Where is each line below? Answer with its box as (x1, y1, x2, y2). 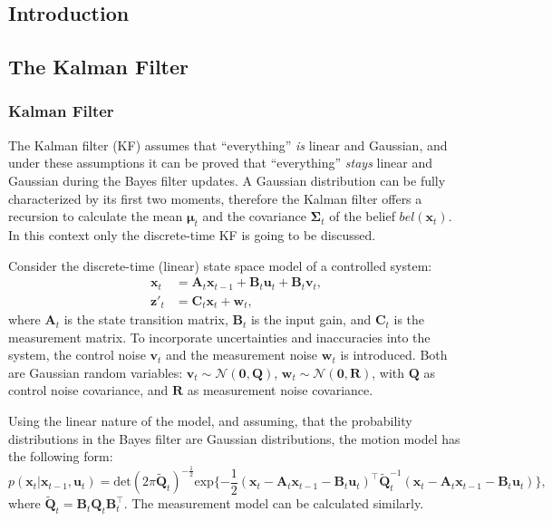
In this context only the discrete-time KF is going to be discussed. (8, 225, 376, 244)
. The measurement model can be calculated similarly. (123, 494, 424, 513)
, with (372, 362, 405, 381)
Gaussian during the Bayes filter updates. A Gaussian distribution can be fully (8, 170, 446, 189)
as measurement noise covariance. (187, 381, 373, 400)
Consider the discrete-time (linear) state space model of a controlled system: (8, 256, 432, 275)
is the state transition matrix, (63, 310, 228, 329)
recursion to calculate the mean (8, 207, 183, 226)
